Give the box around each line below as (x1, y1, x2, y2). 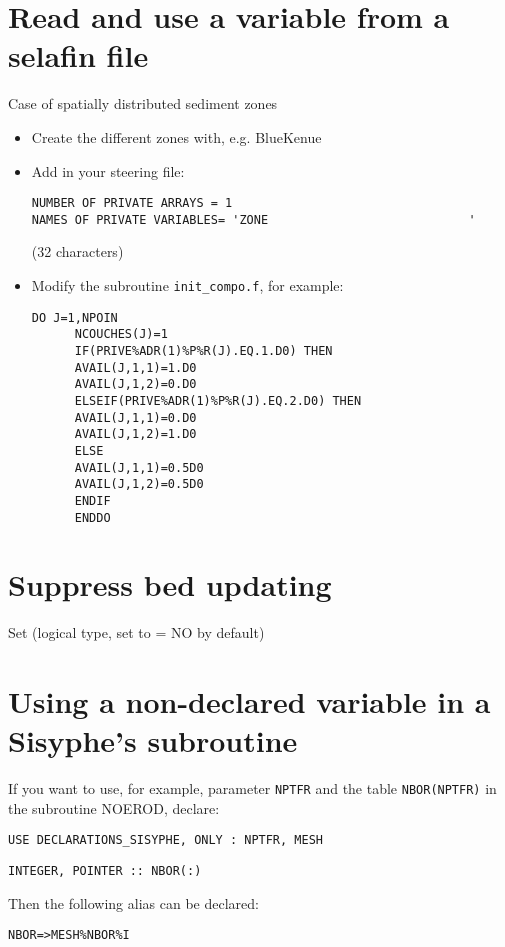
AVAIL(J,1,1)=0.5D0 (74, 460, 204, 475)
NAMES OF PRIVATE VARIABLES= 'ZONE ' (31, 212, 476, 227)
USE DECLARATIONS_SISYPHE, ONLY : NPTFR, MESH (8, 833, 323, 848)
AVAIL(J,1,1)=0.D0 (74, 410, 197, 425)
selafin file (8, 35, 149, 76)
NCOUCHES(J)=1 (74, 327, 168, 342)
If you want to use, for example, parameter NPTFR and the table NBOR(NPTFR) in (8, 778, 497, 799)
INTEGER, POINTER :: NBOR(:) (8, 864, 202, 879)
